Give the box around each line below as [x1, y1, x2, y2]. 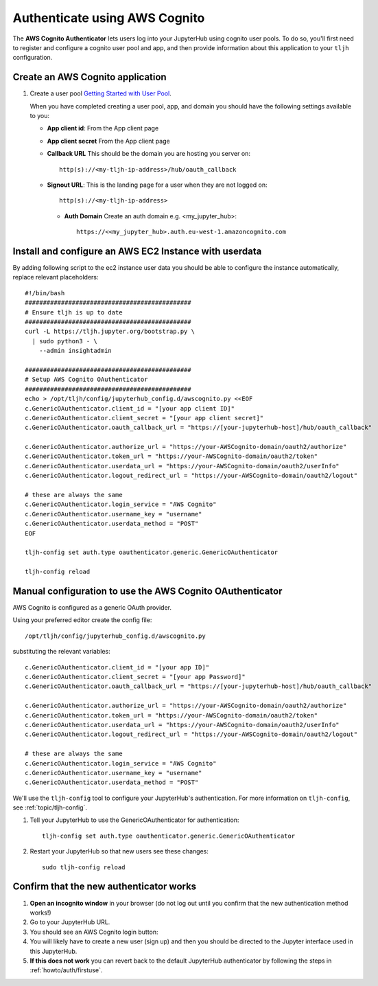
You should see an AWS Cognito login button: [29, 928, 158, 936]
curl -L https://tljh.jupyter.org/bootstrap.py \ [25, 328, 196, 336]
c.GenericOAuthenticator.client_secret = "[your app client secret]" [25, 414, 264, 422]
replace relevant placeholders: [12, 273, 99, 282]
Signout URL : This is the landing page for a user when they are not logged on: [47, 181, 268, 189]
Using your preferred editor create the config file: [12, 616, 152, 624]
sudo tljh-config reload [42, 863, 126, 871]
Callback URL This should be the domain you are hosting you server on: [47, 150, 250, 158]
